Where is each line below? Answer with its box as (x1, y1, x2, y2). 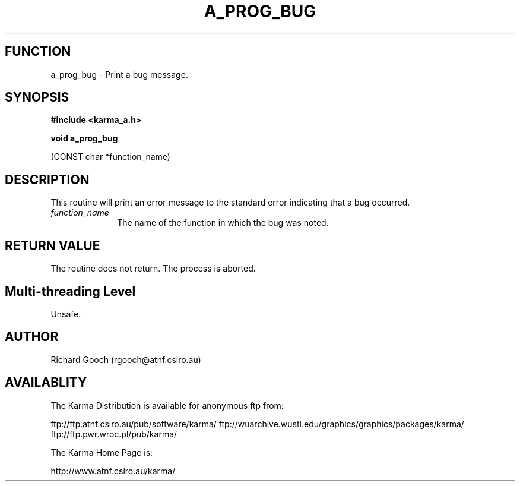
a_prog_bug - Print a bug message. (50, 69, 188, 80)
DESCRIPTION (5, 172, 90, 187)
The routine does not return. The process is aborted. (50, 263, 256, 274)
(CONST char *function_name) (50, 152, 170, 162)
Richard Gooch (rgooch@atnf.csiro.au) (50, 354, 201, 365)
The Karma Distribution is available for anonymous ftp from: (50, 400, 284, 411)
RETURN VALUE (5, 238, 100, 253)
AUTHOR (5, 329, 59, 345)
